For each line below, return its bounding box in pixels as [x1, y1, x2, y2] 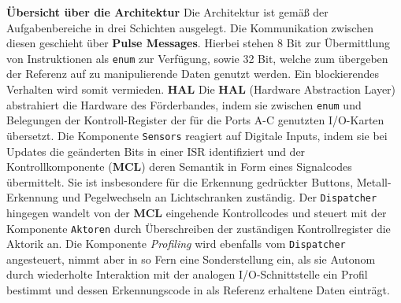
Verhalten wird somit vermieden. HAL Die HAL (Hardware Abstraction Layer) [6, 81, 396, 98]
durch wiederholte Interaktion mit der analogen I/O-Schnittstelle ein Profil [6, 266, 368, 283]
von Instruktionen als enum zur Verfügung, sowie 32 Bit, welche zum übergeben [6, 50, 388, 66]
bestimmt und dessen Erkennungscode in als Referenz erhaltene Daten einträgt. [6, 282, 390, 298]
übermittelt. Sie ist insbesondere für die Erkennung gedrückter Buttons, [6, 173, 354, 190]
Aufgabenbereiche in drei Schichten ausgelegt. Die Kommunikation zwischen [6, 19, 373, 35]
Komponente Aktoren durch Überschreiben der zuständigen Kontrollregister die [6, 220, 391, 236]
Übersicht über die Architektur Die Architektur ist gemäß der [6, 4, 329, 20]
